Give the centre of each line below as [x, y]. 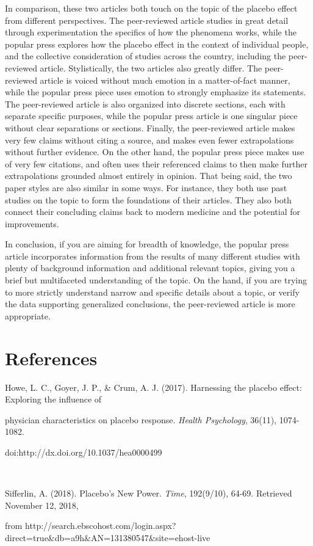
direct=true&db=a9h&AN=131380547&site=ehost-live [108, 537]
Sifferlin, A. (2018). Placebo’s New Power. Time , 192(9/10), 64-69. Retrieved [149, 493]
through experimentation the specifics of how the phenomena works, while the [151, 32]
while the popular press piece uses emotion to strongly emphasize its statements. [156, 92]
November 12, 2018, [42, 505]
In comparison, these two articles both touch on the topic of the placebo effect [151, 8]
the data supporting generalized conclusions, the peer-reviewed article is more [150, 304]
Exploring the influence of [53, 399]
